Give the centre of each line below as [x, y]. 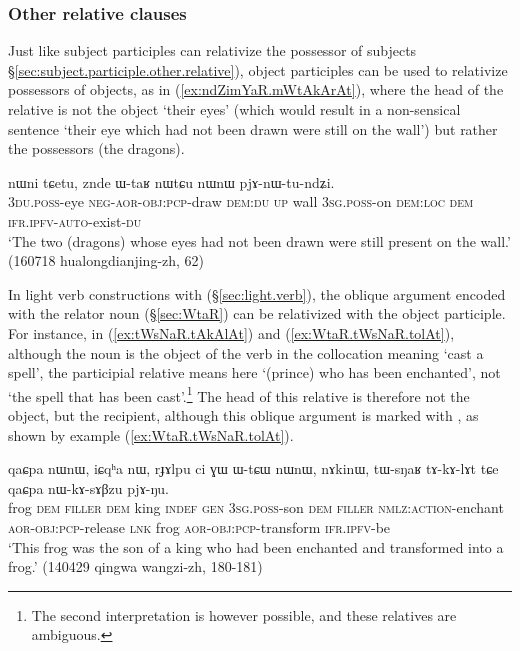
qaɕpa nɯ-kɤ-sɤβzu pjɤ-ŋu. [88, 487]
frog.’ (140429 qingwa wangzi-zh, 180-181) [135, 566]
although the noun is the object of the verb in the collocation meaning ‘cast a [246, 352]
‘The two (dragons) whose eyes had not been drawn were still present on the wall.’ [259, 240]
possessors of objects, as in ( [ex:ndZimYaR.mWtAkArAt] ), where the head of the [256, 89]
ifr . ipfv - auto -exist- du [75, 220]
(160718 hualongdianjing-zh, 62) [106, 260]
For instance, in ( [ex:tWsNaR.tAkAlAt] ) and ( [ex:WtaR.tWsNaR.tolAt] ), [231, 332]
